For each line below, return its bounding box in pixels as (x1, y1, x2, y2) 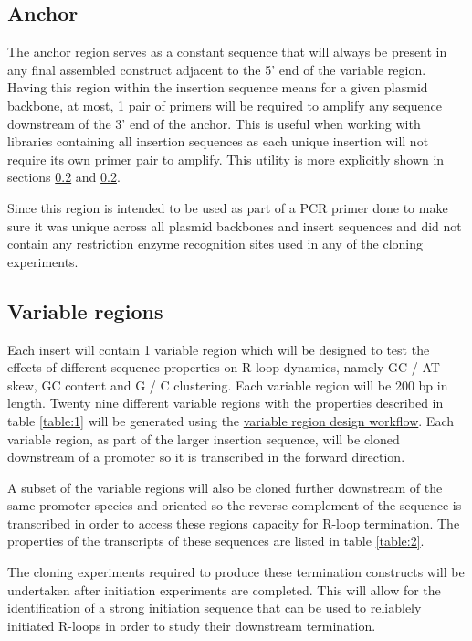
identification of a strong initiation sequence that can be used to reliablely (7, 598, 422, 617)
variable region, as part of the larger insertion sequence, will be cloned (7, 429, 400, 448)
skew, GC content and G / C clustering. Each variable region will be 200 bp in (7, 375, 448, 394)
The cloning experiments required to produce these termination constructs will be (7, 562, 465, 582)
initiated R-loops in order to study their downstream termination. (7, 615, 376, 635)
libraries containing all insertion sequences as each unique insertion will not (7, 132, 429, 151)
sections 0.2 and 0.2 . (7, 167, 121, 187)
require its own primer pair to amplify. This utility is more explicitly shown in (7, 149, 445, 168)
